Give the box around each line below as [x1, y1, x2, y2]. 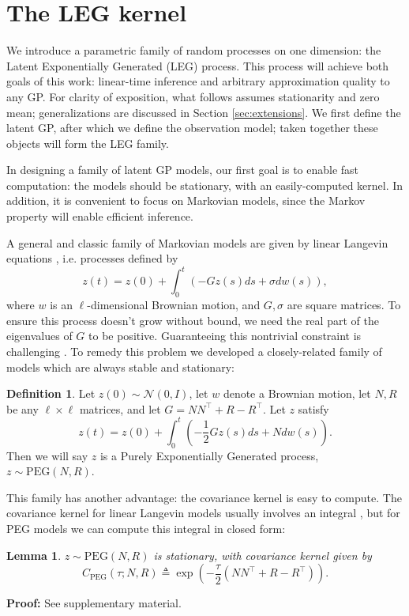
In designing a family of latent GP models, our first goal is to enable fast [6, 161, 359, 178]
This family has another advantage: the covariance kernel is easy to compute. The [6, 489, 402, 505]
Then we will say [6, 447, 88, 463]
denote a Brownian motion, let [223, 385, 371, 402]
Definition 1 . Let [6, 385, 96, 402]
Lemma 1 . [6, 546, 62, 563]
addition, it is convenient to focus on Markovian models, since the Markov [6, 192, 366, 209]
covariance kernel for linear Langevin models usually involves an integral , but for [6, 505, 400, 521]
